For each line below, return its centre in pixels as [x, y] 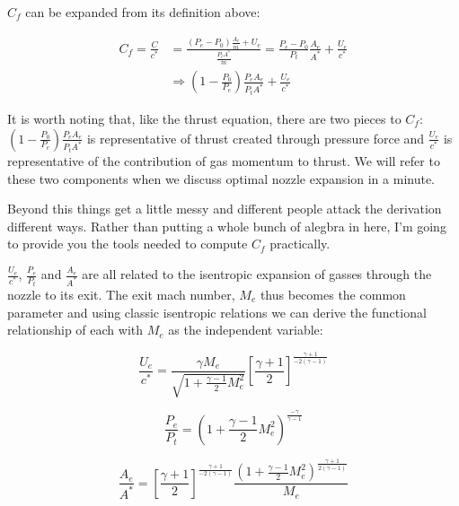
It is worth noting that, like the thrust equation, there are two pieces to [204, 118]
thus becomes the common [333, 294]
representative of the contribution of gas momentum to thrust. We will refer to [224, 161]
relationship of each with [75, 330]
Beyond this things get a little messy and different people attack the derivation [225, 209]
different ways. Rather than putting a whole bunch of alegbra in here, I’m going [227, 226]
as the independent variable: [246, 330]
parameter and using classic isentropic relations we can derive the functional [217, 312]
